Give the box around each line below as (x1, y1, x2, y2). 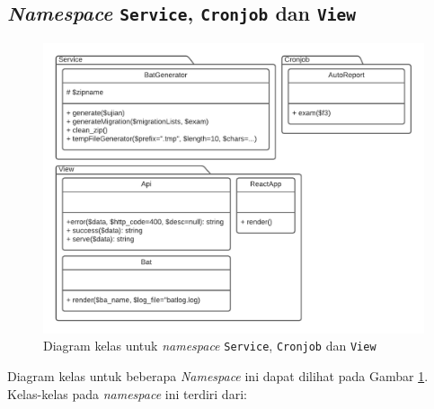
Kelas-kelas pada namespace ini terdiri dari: (7, 384, 247, 403)
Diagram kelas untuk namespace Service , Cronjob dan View (43, 336, 376, 355)
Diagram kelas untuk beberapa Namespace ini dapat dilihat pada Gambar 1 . (7, 367, 429, 385)
